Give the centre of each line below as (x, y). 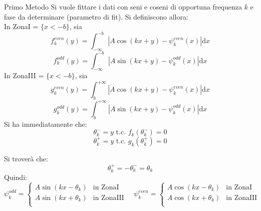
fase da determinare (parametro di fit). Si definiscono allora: (96, 16)
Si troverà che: (26, 159)
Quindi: (16, 177)
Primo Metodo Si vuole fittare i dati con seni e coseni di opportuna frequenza (123, 7)
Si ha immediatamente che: (46, 124)
